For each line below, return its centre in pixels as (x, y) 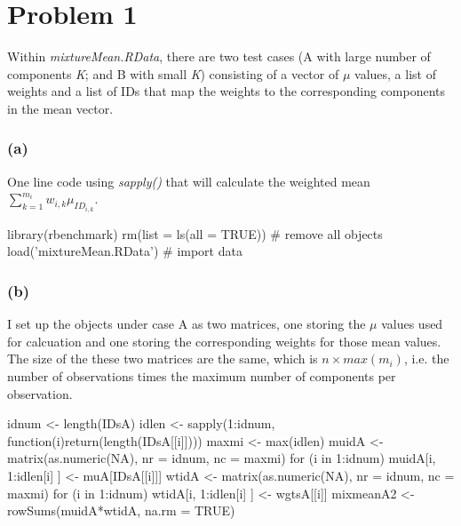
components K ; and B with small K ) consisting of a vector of (173, 73)
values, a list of (395, 73)
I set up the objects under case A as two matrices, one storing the (187, 324)
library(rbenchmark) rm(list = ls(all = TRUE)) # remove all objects (195, 233)
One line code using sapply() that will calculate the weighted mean (189, 181)
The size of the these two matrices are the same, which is (163, 359)
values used (412, 324)
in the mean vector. (60, 108)
